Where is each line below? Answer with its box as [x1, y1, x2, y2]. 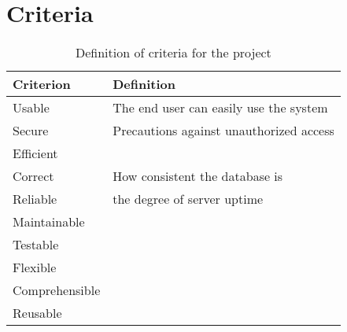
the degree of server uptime [113, 190, 264, 208]
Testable [13, 235, 59, 254]
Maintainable [13, 212, 85, 231]
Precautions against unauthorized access [113, 121, 334, 140]
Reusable [13, 304, 62, 323]
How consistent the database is [113, 167, 283, 186]
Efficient [13, 144, 58, 163]
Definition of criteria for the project [75, 43, 271, 62]
